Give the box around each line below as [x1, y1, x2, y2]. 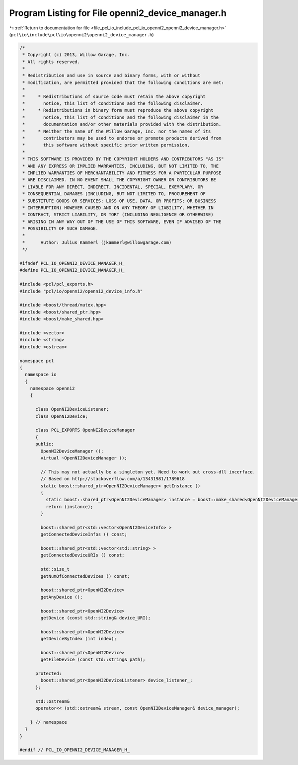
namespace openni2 [30, 385, 75, 391]
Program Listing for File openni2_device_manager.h [9, 7, 227, 18]
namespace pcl [19, 358, 54, 364]
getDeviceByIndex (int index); [40, 636, 117, 642]
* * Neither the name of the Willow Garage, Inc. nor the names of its [22, 128, 211, 134]
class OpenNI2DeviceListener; [35, 406, 109, 412]
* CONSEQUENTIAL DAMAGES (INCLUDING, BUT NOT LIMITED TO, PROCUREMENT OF [22, 191, 206, 197]
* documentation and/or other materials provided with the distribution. [22, 122, 222, 127]
